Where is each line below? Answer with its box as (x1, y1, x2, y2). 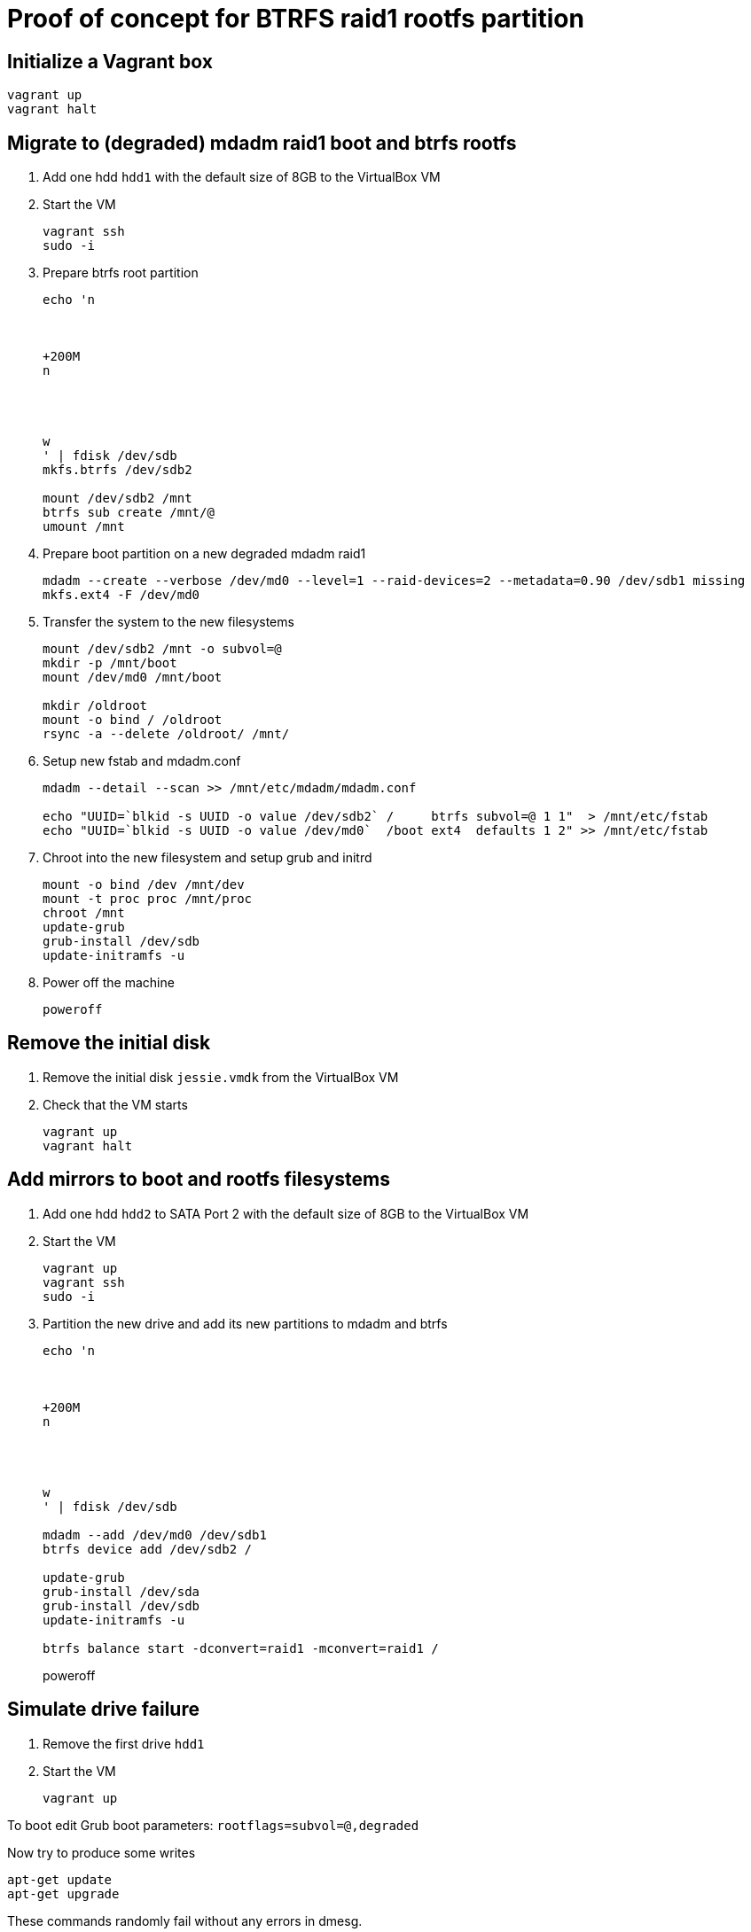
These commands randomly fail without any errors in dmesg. (7, 1913, 363, 1928)
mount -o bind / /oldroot (43, 713, 223, 728)
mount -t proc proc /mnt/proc (43, 892, 253, 907)
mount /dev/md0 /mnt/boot (43, 670, 223, 685)
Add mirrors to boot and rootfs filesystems (7, 1168, 390, 1191)
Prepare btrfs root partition (43, 265, 199, 281)
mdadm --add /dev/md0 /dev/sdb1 (43, 1527, 267, 1542)
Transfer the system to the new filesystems (43, 614, 294, 630)
